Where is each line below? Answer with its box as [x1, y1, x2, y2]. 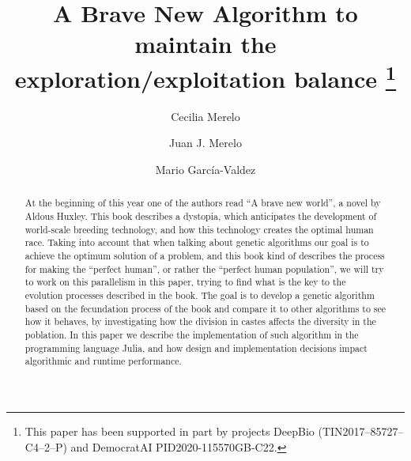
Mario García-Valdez [155, 161, 256, 178]
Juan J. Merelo [169, 134, 242, 151]
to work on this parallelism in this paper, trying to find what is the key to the [25, 275, 346, 289]
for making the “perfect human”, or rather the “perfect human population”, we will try [25, 262, 384, 275]
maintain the [134, 28, 277, 60]
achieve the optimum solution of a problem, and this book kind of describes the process [25, 249, 385, 263]
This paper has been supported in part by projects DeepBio [25, 422, 315, 439]
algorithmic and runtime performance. [25, 354, 182, 368]
